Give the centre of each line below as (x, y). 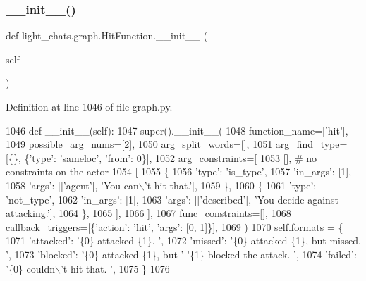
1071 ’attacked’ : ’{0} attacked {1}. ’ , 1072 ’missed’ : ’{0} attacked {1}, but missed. (183, 241)
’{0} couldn (31, 268)
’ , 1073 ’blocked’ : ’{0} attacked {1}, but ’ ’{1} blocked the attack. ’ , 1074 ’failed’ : (181, 254)
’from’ (118, 157)
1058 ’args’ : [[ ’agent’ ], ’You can (72, 185)
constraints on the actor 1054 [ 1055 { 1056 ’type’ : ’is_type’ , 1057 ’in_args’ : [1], (179, 171)
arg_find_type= (311, 144)
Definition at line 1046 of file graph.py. (89, 106)
